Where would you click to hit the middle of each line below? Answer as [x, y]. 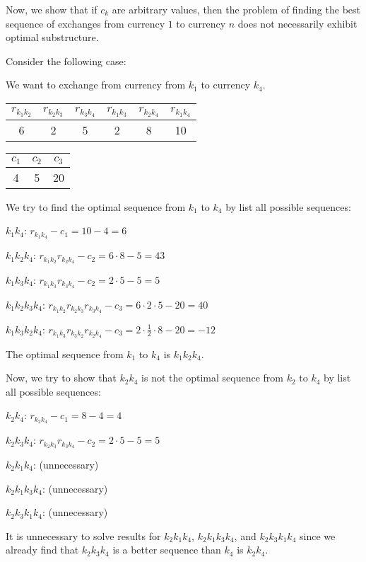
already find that [42, 550]
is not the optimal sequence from [212, 378]
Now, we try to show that [61, 378]
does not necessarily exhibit [297, 23]
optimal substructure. [52, 37]
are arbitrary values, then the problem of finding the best [236, 9]
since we [318, 535]
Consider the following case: [66, 61]
